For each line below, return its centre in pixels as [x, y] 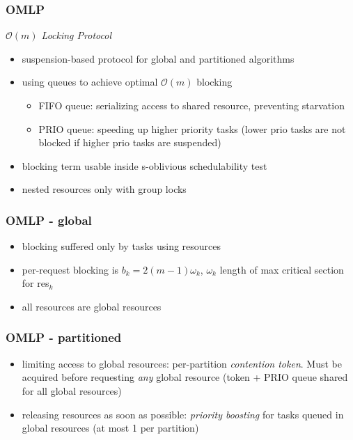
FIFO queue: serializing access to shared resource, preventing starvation [191, 105]
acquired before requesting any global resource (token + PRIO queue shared [185, 377]
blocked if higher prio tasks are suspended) [130, 142]
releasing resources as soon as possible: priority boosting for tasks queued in [183, 414]
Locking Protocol [76, 35]
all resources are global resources [92, 306]
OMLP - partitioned [64, 337]
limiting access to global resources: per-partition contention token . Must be [182, 363]
